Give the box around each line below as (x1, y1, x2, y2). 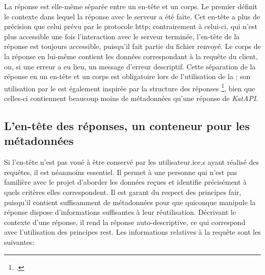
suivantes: (4, 236, 35, 247)
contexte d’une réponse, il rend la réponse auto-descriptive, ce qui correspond (4, 216, 246, 227)
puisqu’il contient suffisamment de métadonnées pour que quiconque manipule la (4, 196, 256, 207)
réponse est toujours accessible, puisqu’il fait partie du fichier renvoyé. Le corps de (4, 41, 261, 52)
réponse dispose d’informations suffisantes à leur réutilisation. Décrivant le (4, 207, 236, 217)
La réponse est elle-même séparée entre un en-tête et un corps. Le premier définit (4, 1, 258, 11)
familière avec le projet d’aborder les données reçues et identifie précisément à (4, 177, 247, 187)
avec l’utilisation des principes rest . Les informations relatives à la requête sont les (4, 227, 261, 237)
